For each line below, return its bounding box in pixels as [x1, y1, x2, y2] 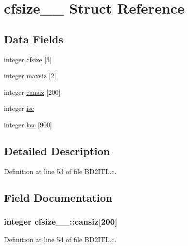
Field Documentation [4, 190, 113, 205]
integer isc [4, 103, 34, 113]
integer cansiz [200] [4, 87, 61, 97]
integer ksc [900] [4, 119, 52, 129]
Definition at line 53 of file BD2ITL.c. [4, 166, 117, 176]
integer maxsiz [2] [4, 70, 56, 81]
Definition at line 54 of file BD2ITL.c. [4, 234, 117, 245]
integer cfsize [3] [4, 54, 52, 64]
